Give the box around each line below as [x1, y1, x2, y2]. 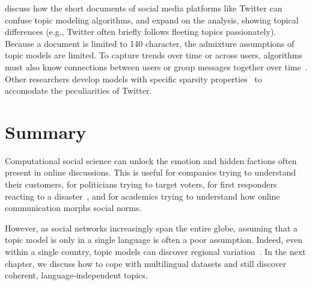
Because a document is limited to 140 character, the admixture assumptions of [5, 37, 295, 49]
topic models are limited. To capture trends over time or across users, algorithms [5, 49, 303, 61]
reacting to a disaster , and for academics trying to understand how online [5, 189, 280, 202]
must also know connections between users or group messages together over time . [5, 60, 308, 73]
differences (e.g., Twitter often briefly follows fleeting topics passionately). [5, 25, 277, 38]
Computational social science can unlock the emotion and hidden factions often [5, 154, 297, 167]
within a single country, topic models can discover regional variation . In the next [5, 245, 306, 258]
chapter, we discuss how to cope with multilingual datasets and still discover [5, 257, 287, 269]
